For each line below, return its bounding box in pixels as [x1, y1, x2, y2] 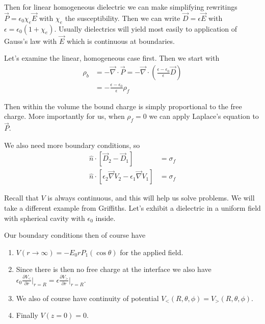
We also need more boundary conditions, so [4, 139, 140, 150]
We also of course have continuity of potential [16, 292, 159, 303]
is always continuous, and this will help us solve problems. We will [47, 192, 255, 203]
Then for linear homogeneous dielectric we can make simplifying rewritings [4, 2, 237, 12]
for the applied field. [120, 246, 183, 257]
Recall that [4, 192, 39, 203]
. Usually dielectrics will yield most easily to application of [54, 23, 237, 34]
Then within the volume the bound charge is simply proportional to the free [4, 101, 242, 111]
